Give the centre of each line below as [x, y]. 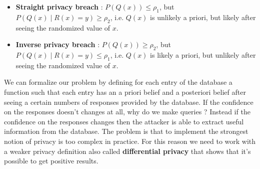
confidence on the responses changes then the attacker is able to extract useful [124, 121]
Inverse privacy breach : [58, 44]
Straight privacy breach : [59, 7]
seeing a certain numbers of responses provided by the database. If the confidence [129, 102]
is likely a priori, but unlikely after [203, 54]
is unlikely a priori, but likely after [203, 17]
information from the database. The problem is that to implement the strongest [126, 131]
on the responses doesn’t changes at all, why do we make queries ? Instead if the [127, 112]
